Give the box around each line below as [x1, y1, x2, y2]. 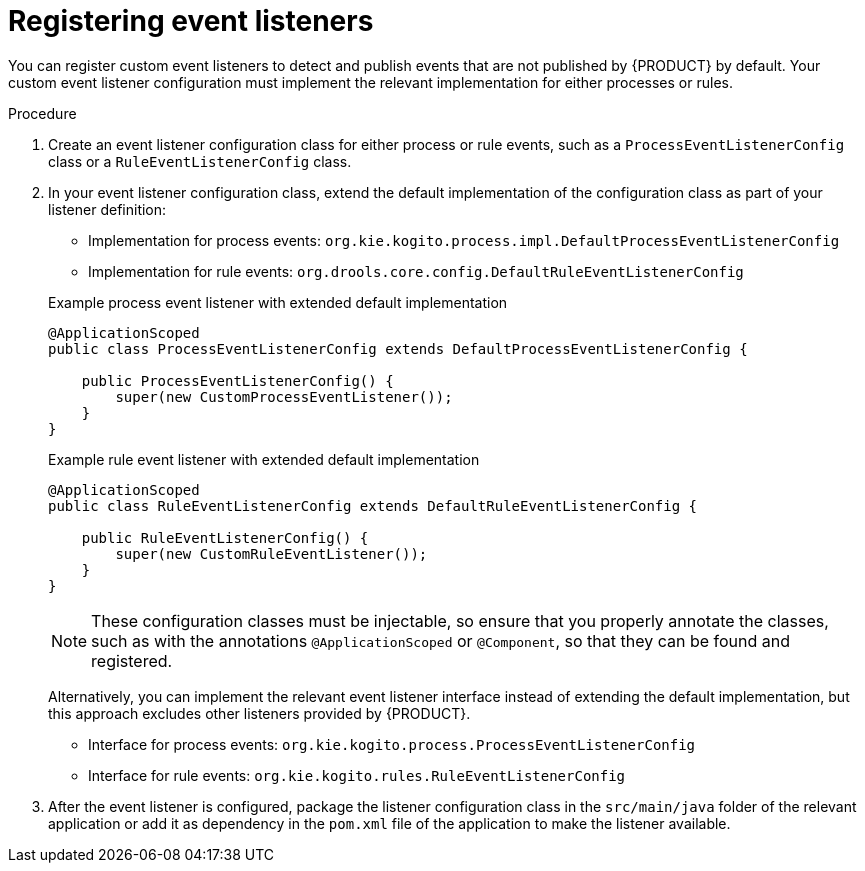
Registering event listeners [8, 4, 374, 38]
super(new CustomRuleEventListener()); [115, 545, 428, 562]
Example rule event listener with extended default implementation [48, 450, 480, 468]
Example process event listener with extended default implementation [48, 293, 508, 311]
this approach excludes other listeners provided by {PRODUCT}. [48, 704, 471, 722]
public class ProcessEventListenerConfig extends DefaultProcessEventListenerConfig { [48, 340, 748, 357]
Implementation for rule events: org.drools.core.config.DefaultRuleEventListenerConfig [88, 262, 744, 280]
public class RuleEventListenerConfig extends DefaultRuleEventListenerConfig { [48, 497, 698, 514]
